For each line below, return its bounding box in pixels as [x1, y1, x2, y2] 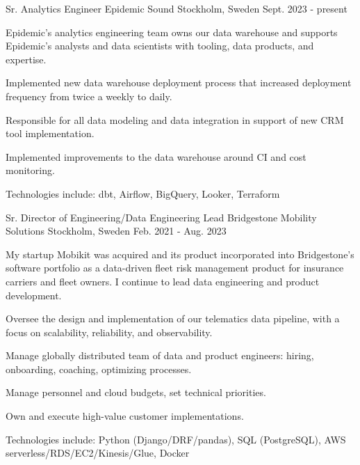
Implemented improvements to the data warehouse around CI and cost [6, 149, 306, 164]
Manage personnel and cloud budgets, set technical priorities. [6, 385, 266, 400]
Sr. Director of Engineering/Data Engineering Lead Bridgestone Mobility [6, 210, 317, 224]
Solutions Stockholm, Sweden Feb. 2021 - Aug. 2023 [6, 223, 227, 238]
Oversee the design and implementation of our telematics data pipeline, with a [6, 311, 340, 326]
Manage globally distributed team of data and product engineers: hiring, [6, 348, 314, 363]
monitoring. [6, 163, 55, 178]
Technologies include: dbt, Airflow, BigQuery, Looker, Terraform [6, 186, 280, 200]
